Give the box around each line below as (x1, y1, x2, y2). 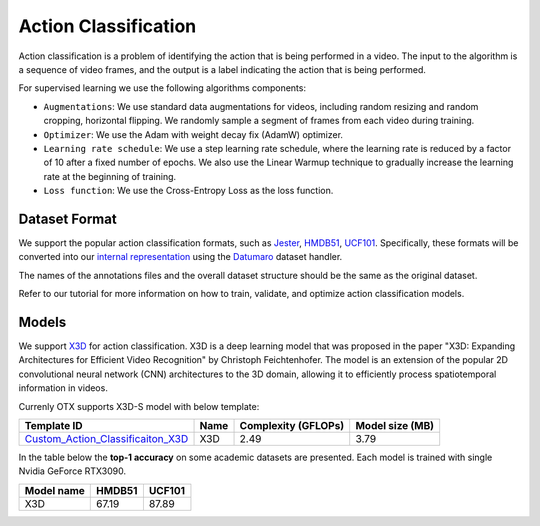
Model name (24, 483, 85, 497)
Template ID (24, 419, 84, 432)
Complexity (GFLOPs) (239, 419, 345, 432)
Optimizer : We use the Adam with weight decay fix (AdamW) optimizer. (43, 128, 344, 140)
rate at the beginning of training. (43, 170, 177, 182)
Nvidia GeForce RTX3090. (18, 465, 127, 477)
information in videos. (18, 382, 109, 394)
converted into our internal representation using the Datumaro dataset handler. (18, 251, 343, 263)
